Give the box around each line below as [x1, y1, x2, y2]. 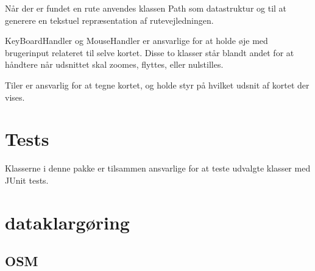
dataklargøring [5, 209, 130, 234]
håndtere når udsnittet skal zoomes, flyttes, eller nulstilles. [5, 58, 224, 71]
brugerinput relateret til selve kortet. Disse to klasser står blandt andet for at [5, 46, 294, 59]
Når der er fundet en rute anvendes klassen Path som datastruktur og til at [5, 2, 287, 14]
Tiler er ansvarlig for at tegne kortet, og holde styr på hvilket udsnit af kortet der [5, 78, 310, 91]
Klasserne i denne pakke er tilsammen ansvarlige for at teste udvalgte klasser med [5, 162, 311, 175]
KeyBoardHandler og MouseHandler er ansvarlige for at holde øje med [5, 34, 268, 47]
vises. [5, 90, 25, 103]
